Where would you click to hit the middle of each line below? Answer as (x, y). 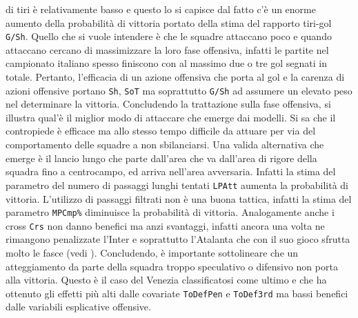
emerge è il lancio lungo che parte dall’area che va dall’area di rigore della (161, 158)
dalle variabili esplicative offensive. (78, 307)
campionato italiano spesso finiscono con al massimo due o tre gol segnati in (167, 63)
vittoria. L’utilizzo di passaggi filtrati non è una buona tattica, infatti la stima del (179, 198)
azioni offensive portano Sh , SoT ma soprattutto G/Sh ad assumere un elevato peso (179, 90)
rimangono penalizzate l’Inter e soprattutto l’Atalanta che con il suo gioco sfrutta (178, 239)
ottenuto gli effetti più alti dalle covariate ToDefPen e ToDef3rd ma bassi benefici (177, 293)
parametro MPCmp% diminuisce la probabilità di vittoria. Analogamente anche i (170, 212)
